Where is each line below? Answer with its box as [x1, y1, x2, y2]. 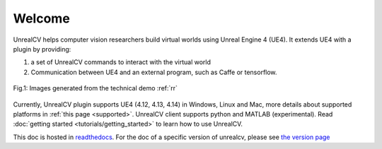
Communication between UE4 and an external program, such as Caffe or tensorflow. [30, 68, 277, 76]
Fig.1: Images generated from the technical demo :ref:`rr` [13, 84, 178, 93]
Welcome [13, 11, 70, 26]
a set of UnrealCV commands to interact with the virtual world [30, 58, 212, 66]
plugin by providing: [13, 44, 71, 53]
